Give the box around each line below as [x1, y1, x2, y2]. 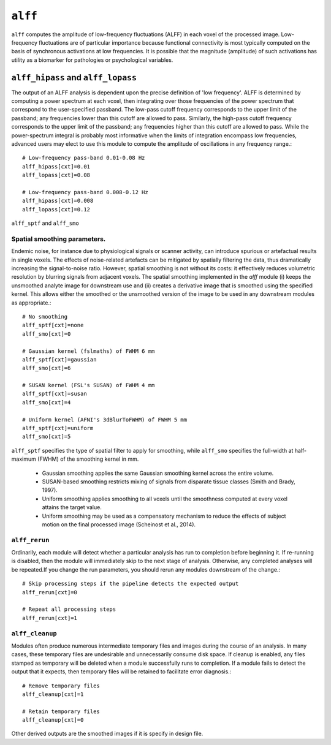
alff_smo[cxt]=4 [22, 399, 71, 406]
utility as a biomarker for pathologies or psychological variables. [11, 56, 173, 64]
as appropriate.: [11, 299, 51, 306]
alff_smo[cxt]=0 [22, 330, 71, 337]
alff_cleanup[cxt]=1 [22, 690, 84, 698]
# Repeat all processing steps [22, 606, 116, 613]
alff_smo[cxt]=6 [22, 365, 71, 372]
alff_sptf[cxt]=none [22, 322, 84, 329]
